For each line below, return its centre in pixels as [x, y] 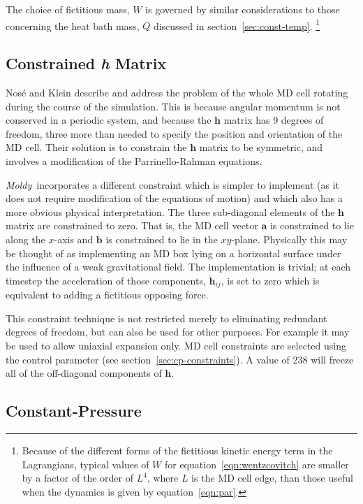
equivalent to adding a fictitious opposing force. [107, 295]
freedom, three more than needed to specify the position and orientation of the [174, 133]
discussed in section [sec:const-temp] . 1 [236, 24]
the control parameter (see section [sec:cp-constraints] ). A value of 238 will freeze [180, 359]
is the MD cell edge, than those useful [272, 478]
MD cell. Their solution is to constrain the [96, 147]
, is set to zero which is [270, 280]
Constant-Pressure [74, 411]
